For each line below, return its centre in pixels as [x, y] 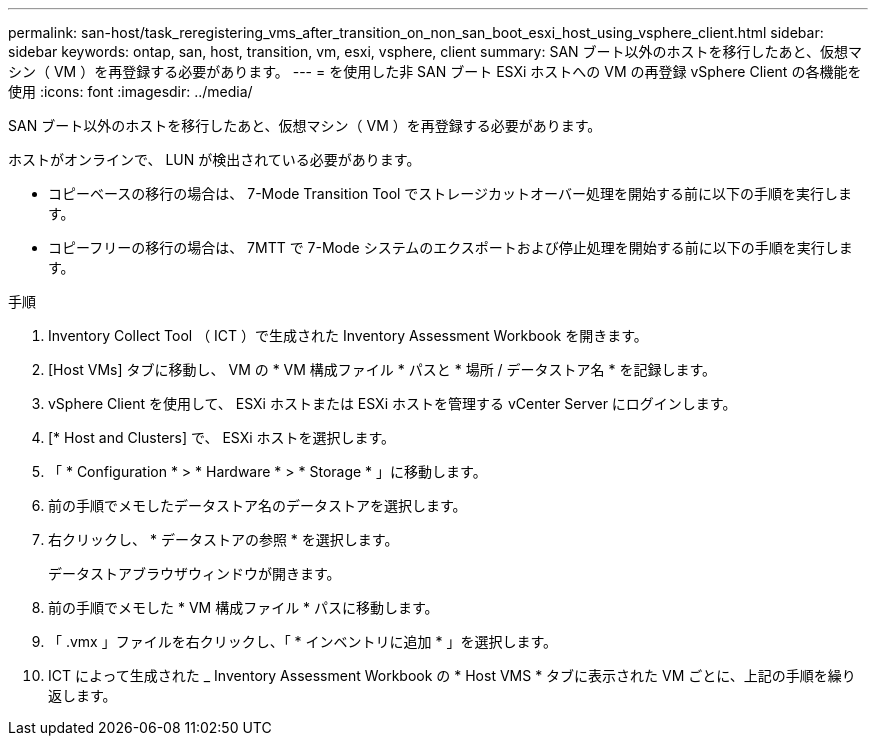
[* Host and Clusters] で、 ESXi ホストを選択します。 [222, 437]
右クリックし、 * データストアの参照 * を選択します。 [223, 539]
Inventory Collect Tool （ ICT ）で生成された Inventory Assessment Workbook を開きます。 [348, 335]
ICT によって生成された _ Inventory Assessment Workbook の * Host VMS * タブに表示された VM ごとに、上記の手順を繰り [452, 675]
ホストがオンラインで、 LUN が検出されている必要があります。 [214, 159]
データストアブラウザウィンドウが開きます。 [194, 573]
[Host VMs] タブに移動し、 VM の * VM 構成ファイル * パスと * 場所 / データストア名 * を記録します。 [382, 369]
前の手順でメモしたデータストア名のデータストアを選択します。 [257, 505]
